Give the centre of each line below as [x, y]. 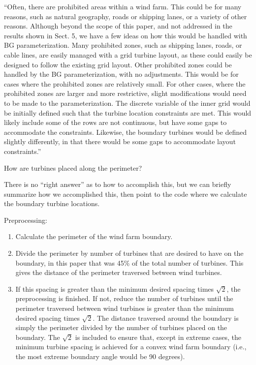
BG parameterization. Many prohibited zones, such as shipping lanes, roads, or [123, 45]
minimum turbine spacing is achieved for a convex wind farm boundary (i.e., [131, 347]
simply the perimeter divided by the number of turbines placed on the [121, 327]
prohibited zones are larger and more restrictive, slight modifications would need [125, 93]
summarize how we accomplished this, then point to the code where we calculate [126, 194]
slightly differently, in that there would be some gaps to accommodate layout [120, 141]
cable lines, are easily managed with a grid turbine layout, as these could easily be [128, 54]
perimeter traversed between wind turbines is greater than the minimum [125, 308]
